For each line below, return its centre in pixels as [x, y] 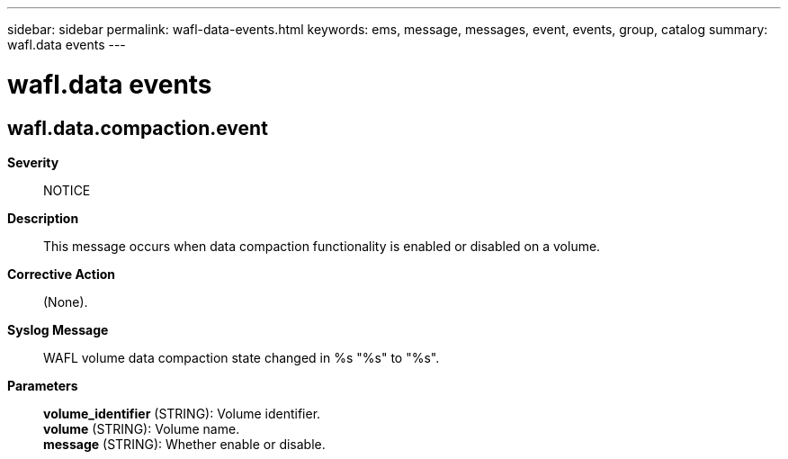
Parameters [43, 385]
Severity [33, 162]
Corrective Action [61, 274]
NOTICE [67, 190]
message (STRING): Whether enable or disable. [184, 444]
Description [43, 218]
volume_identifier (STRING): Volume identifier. [182, 413]
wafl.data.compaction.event [138, 128]
